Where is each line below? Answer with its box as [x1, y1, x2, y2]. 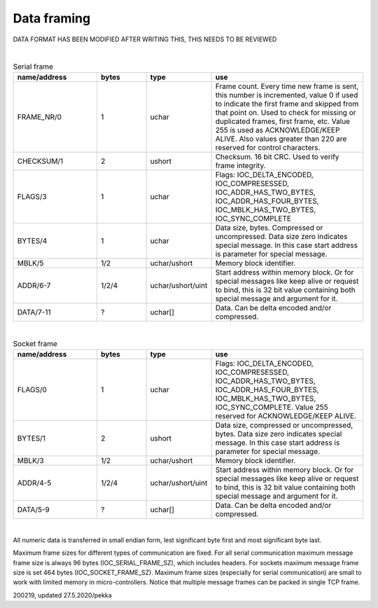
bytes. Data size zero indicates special [215, 429, 342, 439]
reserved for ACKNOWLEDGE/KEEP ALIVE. [215, 411, 357, 421]
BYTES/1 [17, 434, 45, 443]
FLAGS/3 [17, 191, 47, 201]
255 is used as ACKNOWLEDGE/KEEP [215, 125, 340, 134]
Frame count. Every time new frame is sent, [215, 81, 359, 91]
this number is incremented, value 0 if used [215, 90, 358, 99]
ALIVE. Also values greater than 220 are [215, 134, 347, 144]
